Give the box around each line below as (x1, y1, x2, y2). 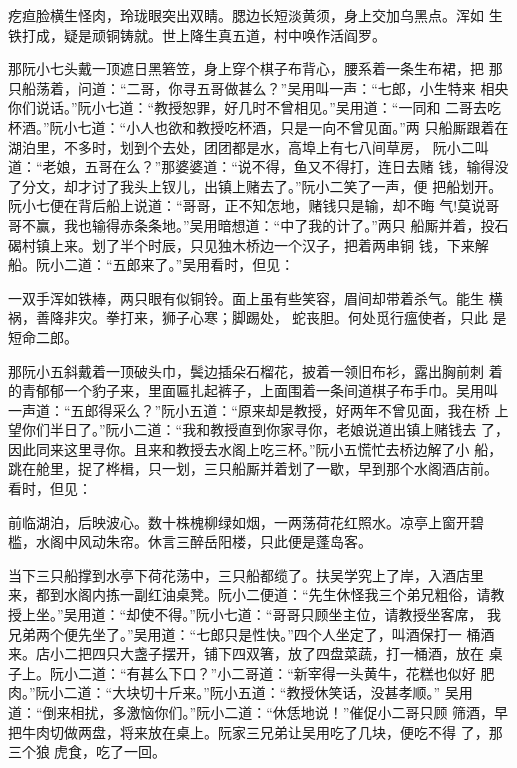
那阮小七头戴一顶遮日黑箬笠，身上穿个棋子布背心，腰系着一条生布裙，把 (8, 58, 484, 79)
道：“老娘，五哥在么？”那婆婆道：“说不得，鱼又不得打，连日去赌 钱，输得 (8, 156, 495, 177)
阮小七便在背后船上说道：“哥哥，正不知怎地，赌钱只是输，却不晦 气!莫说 (8, 195, 486, 216)
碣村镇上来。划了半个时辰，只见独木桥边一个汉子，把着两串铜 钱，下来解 (8, 234, 489, 255)
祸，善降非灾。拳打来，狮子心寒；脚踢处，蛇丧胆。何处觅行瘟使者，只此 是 (8, 307, 507, 328)
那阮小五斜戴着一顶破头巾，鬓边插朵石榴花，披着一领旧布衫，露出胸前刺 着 (8, 360, 503, 381)
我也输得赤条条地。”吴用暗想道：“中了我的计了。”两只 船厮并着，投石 (63, 214, 509, 235)
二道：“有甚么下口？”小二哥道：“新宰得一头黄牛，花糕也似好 (77, 662, 476, 683)
